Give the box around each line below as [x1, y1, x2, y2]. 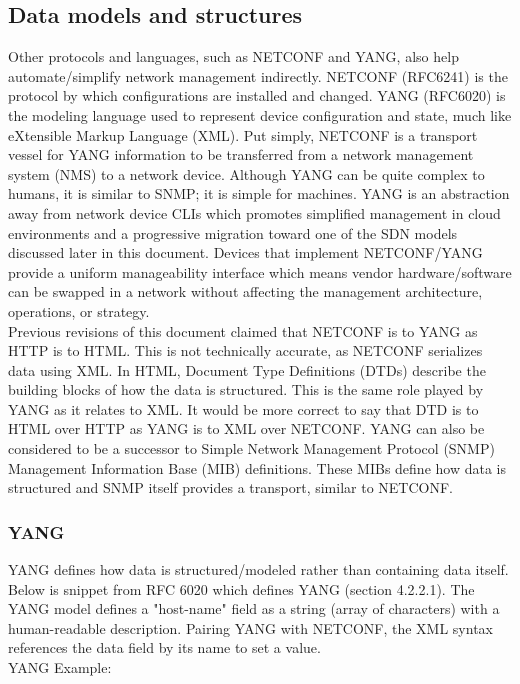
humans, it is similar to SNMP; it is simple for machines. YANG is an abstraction [8, 183, 510, 204]
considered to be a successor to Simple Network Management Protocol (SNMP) [8, 438, 495, 459]
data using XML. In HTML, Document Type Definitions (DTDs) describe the [8, 359, 486, 380]
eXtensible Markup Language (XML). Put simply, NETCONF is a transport [8, 124, 478, 145]
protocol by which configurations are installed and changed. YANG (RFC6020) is [8, 85, 506, 106]
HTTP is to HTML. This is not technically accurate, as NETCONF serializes [8, 340, 483, 361]
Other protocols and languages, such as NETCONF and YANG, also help [8, 46, 459, 67]
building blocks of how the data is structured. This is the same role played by [8, 379, 484, 400]
